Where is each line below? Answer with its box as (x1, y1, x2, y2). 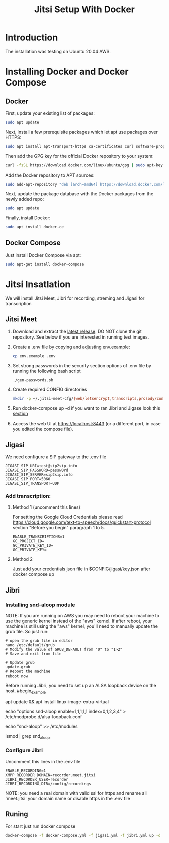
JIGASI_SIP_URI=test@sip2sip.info (5, 464, 78, 469)
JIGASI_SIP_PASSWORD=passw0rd (5, 468, 69, 473)
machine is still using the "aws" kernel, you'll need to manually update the (5, 623, 158, 629)
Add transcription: (5, 492, 51, 499)
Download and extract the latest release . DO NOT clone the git (12, 328, 142, 334)
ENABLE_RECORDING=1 (5, 768, 46, 773)
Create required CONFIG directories (12, 386, 87, 393)
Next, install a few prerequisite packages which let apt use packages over (5, 129, 158, 135)
